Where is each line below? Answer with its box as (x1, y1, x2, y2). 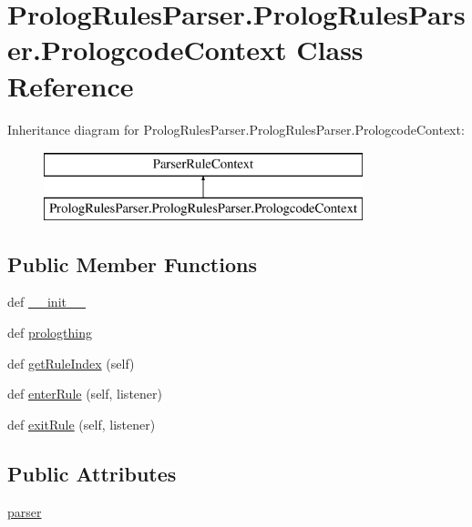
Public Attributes (7, 459, 177, 487)
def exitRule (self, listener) (7, 414, 156, 433)
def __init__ (7, 292, 86, 311)
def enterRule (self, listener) (7, 384, 162, 403)
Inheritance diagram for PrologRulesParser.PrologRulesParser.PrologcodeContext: (7, 119, 465, 138)
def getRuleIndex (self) (7, 353, 135, 372)
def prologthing (7, 323, 93, 342)
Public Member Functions (7, 249, 257, 278)
